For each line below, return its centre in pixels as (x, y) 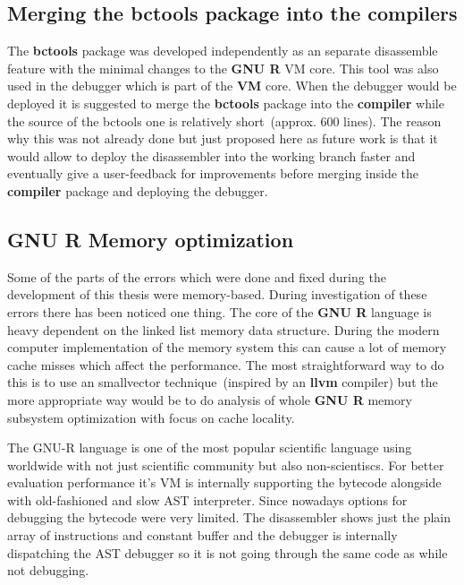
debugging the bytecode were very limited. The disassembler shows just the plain (229, 517)
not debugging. (48, 570)
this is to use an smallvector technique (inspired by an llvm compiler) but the (223, 382)
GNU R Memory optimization (151, 239)
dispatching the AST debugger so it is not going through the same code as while (228, 552)
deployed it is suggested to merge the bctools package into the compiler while (226, 103)
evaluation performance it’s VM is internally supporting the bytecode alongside (224, 482)
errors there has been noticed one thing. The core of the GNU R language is (219, 311)
